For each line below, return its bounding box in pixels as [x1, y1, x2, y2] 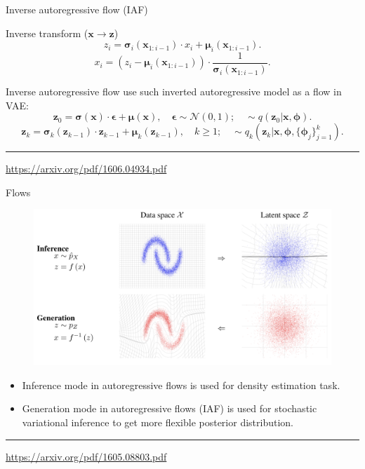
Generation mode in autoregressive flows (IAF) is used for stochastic [22, 401, 317, 416]
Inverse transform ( [6, 25, 88, 40]
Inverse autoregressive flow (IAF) [6, 2, 148, 16]
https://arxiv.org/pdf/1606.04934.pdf [6, 161, 167, 176]
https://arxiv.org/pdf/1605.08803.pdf [6, 449, 167, 463]
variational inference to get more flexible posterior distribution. [22, 414, 293, 429]
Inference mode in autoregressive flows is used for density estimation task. [22, 377, 340, 392]
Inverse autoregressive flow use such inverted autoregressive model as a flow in [6, 84, 342, 99]
